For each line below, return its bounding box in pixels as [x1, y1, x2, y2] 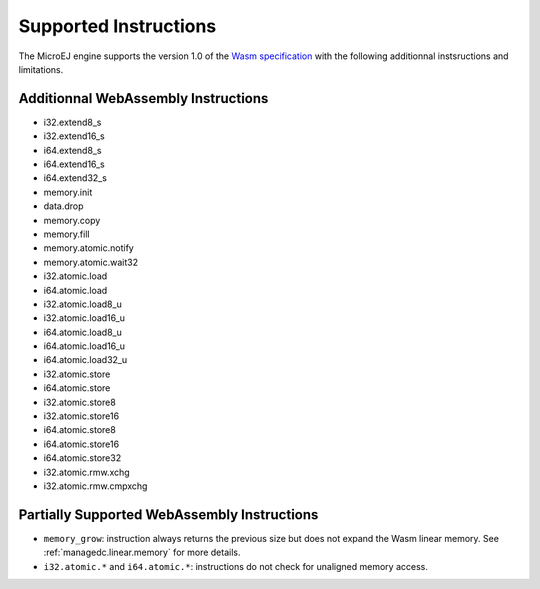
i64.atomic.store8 [43, 424, 117, 436]
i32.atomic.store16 [43, 410, 120, 422]
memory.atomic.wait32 [43, 256, 139, 268]
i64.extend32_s [43, 172, 107, 184]
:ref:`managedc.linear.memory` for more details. [43, 546, 241, 559]
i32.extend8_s [43, 116, 102, 128]
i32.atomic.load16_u [43, 312, 125, 324]
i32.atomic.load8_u [43, 298, 122, 310]
